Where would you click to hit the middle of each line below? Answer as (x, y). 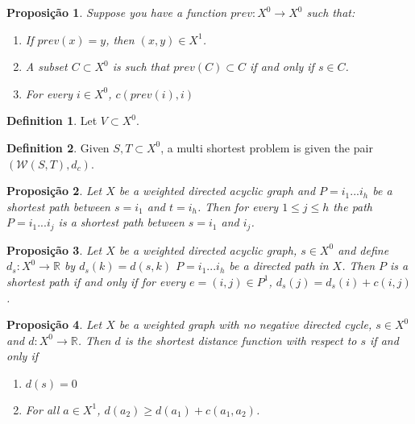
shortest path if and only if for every (96, 281)
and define (363, 249)
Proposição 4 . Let (54, 324)
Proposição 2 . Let (54, 191)
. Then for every (238, 206)
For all (42, 409)
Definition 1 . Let (52, 121)
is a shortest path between (121, 222)
